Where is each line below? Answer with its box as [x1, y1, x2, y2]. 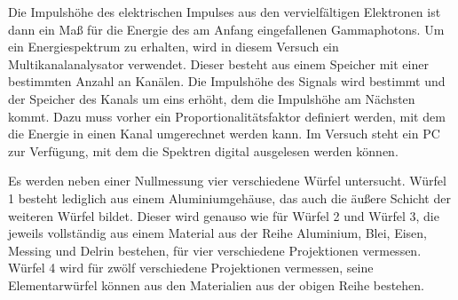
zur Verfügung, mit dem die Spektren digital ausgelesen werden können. [8, 141, 399, 160]
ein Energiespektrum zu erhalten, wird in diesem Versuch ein [8, 37, 339, 56]
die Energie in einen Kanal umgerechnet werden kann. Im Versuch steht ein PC [8, 124, 440, 143]
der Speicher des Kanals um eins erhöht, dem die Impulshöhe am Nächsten [8, 89, 415, 107]
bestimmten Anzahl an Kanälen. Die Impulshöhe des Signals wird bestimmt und [8, 72, 446, 91]
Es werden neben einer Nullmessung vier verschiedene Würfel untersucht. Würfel [8, 171, 446, 190]
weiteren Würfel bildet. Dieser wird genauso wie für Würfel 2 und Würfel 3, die [8, 206, 439, 225]
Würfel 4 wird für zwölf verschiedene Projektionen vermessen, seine [8, 258, 374, 277]
